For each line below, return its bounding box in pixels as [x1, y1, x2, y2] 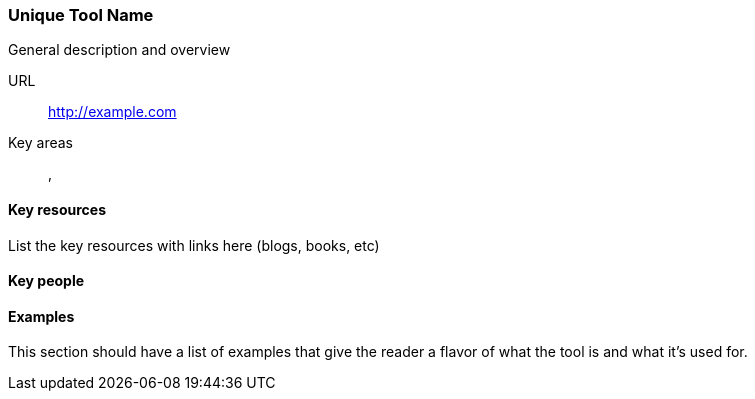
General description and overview [8, 41, 231, 59]
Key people [8, 272, 85, 290]
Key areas [8, 134, 73, 152]
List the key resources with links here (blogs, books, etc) [8, 236, 380, 254]
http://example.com [48, 103, 177, 121]
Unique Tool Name [8, 5, 154, 25]
